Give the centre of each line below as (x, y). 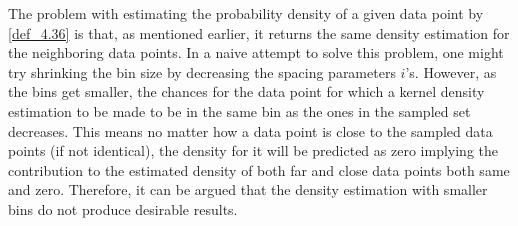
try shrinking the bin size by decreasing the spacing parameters (202, 71)
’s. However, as (451, 71)
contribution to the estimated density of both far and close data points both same (259, 169)
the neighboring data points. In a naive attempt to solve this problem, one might (256, 52)
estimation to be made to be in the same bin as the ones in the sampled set (239, 110)
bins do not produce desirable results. (123, 208)
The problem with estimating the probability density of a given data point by (246, 13)
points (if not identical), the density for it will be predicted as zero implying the (253, 150)
